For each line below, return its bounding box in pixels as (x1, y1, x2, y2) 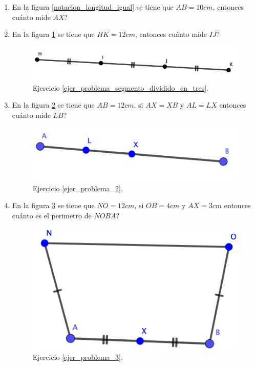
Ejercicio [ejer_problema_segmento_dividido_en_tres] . (32, 82, 208, 93)
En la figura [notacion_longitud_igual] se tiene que (12, 2, 174, 12)
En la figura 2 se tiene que (12, 99, 95, 110)
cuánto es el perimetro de (12, 210, 92, 220)
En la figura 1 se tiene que (12, 29, 95, 39)
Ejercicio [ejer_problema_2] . (32, 182, 123, 193)
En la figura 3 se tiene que (12, 200, 95, 211)
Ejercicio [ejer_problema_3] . (32, 352, 123, 362)
